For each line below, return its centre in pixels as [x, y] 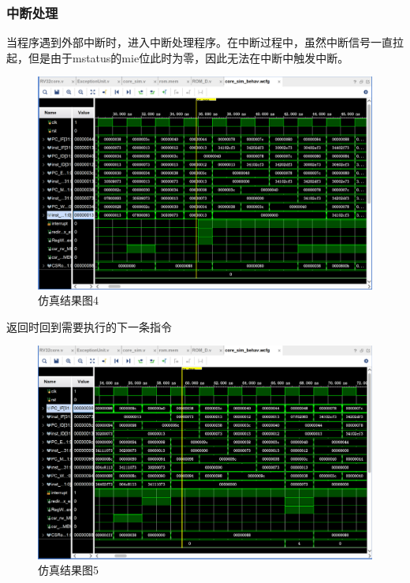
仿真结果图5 [68, 570]
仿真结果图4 [68, 300]
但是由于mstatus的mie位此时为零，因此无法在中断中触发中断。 [188, 57]
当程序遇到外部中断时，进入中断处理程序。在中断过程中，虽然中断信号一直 [199, 42]
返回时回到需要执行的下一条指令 [89, 326]
